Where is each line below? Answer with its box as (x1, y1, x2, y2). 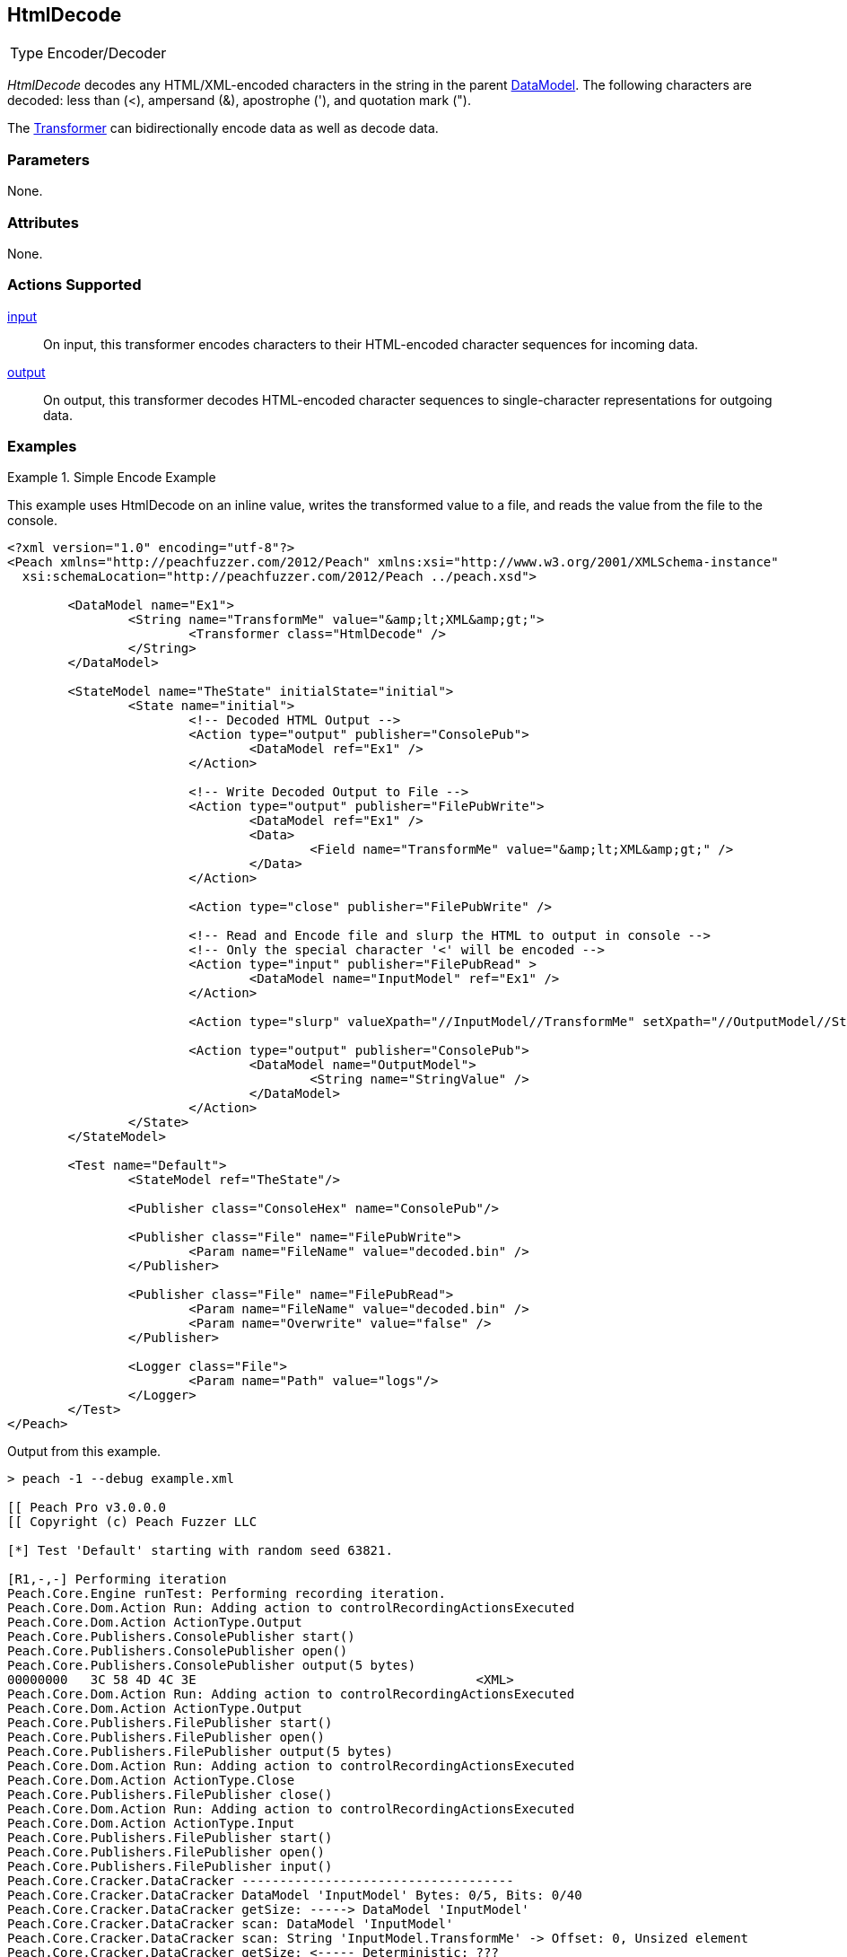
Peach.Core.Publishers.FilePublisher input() (7, 1859, 333, 1874)
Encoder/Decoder (47, 44, 167, 63)
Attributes (7, 213, 79, 232)
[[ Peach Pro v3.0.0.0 (7, 1500, 167, 1515)
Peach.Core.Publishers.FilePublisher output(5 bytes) (7, 1744, 393, 1760)
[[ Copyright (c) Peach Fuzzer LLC (7, 1514, 258, 1530)
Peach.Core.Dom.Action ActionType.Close (7, 1773, 295, 1788)
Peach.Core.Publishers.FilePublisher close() (7, 1787, 333, 1803)
